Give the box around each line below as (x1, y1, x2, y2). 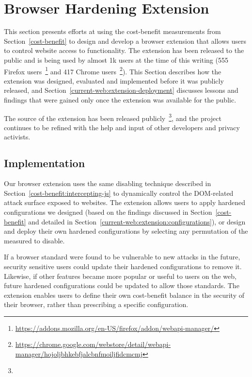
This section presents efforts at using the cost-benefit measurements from (4, 26, 221, 36)
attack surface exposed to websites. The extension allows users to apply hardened (4, 197, 246, 207)
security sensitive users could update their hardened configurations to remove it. (4, 261, 242, 271)
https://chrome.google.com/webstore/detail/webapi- (15, 339, 171, 349)
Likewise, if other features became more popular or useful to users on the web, (4, 271, 236, 281)
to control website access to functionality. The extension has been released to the (4, 45, 244, 55)
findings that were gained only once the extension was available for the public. (4, 94, 236, 104)
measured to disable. (4, 235, 65, 245)
